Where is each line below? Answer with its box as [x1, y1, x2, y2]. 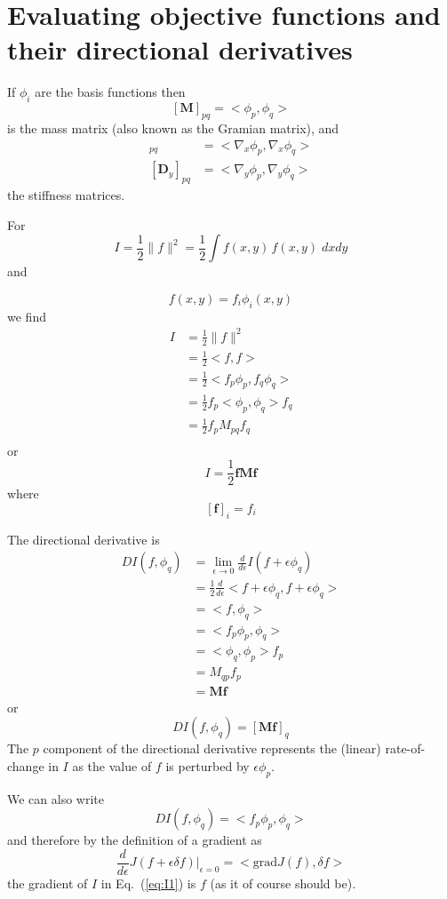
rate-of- [385, 739, 426, 758]
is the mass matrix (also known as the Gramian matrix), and [7, 118, 339, 137]
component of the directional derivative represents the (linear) [43, 739, 381, 758]
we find [7, 306, 46, 325]
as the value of [72, 756, 152, 775]
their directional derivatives [7, 31, 353, 68]
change [7, 756, 44, 775]
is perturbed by [165, 756, 250, 775]
